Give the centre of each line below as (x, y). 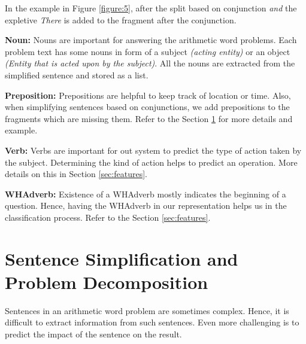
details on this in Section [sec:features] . (76, 174)
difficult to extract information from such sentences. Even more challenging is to (152, 322)
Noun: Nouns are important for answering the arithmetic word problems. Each (151, 40)
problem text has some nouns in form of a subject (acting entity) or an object (148, 51)
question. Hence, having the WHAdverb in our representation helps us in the (146, 206)
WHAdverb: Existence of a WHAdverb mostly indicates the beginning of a (146, 194)
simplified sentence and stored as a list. (77, 74)
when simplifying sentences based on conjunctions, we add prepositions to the (147, 107)
